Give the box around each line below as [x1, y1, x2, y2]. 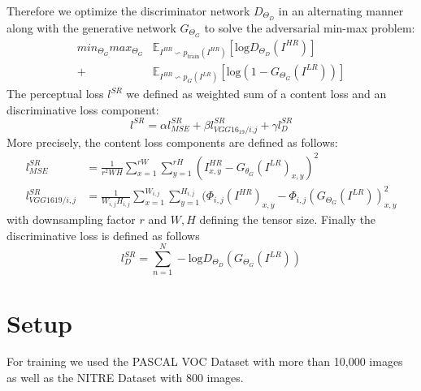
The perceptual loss [7, 85, 104, 102]
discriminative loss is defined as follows [7, 226, 200, 243]
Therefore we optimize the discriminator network [7, 2, 250, 19]
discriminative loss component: [7, 101, 159, 118]
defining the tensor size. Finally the [199, 211, 376, 228]
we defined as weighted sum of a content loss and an [126, 85, 387, 102]
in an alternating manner [278, 2, 404, 19]
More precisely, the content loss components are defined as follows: [7, 133, 338, 150]
